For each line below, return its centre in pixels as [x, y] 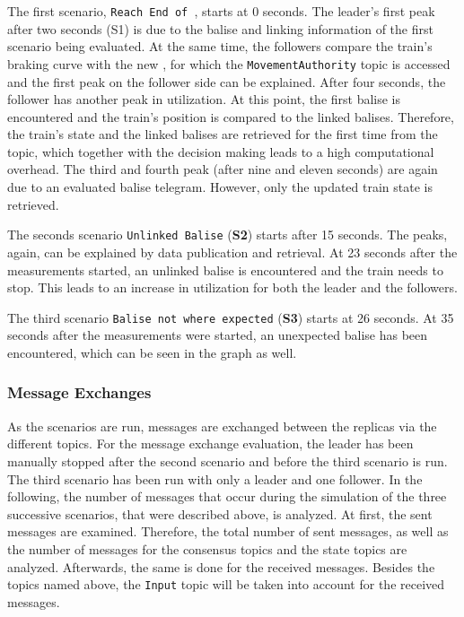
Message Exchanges [79, 392]
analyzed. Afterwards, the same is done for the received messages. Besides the [221, 566]
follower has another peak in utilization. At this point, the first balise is [204, 99]
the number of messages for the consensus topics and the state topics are [207, 548]
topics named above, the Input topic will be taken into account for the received [226, 584]
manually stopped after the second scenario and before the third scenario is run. [228, 461]
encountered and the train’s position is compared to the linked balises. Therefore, [231, 116]
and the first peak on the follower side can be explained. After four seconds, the [227, 81]
